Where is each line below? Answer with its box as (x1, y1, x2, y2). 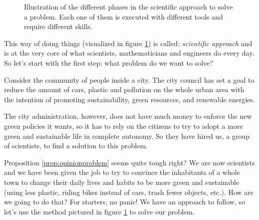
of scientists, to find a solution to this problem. (4, 140, 148, 151)
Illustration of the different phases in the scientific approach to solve (24, 2, 233, 12)
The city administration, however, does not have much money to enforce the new (4, 111, 252, 121)
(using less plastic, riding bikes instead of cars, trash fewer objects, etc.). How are (4, 186, 254, 197)
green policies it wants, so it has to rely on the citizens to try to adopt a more (4, 120, 243, 131)
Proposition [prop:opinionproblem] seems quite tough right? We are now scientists (4, 157, 255, 167)
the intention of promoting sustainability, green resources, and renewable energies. (4, 94, 255, 104)
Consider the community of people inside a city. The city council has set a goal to (4, 74, 254, 85)
